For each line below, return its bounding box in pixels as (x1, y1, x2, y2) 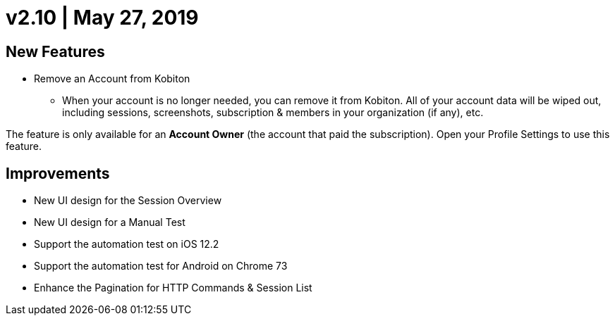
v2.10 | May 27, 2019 (6, 6, 199, 30)
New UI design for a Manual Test (34, 216, 185, 229)
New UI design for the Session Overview (34, 194, 222, 207)
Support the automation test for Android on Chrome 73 (34, 260, 288, 272)
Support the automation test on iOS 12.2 (34, 238, 219, 251)
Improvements (6, 164, 110, 182)
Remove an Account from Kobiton (34, 73, 190, 85)
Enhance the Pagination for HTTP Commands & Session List (34, 282, 312, 294)
